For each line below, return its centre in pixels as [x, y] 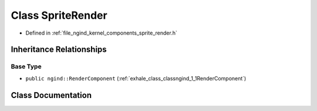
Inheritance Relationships [59, 50]
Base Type [26, 66]
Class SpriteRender [59, 15]
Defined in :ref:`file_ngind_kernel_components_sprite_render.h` [101, 33]
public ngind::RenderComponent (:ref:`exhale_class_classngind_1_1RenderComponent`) [136, 78]
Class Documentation [51, 95]
